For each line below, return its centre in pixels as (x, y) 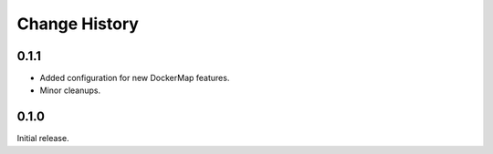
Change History (78, 24)
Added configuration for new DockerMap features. (135, 78)
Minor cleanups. (70, 90)
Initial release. (43, 139)
